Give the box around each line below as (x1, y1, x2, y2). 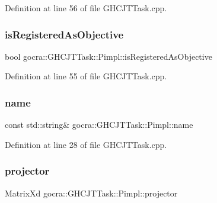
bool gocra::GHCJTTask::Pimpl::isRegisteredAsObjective (5, 50, 212, 62)
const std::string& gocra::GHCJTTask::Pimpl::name (5, 118, 193, 131)
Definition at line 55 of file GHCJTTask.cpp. (5, 70, 167, 82)
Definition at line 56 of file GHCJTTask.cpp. (5, 2, 167, 14)
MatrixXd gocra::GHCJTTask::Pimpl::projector (5, 186, 178, 199)
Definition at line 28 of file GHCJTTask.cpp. (5, 138, 167, 150)
